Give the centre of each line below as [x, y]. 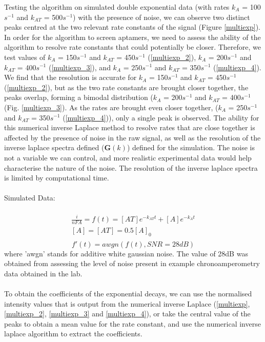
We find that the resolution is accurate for [70, 77]
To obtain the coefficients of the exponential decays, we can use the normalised [128, 294]
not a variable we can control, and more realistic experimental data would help [128, 157]
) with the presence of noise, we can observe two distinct [161, 17]
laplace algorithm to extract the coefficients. [73, 334]
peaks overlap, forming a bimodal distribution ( [79, 97]
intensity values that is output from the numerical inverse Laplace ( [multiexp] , [127, 303]
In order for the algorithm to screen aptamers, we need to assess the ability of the [132, 37]
